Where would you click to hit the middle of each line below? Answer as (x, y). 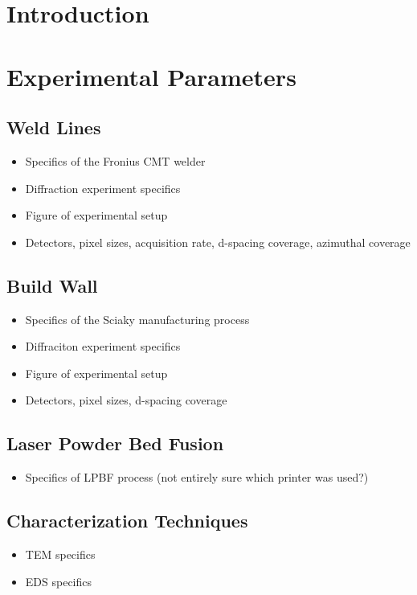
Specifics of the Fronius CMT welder (115, 160)
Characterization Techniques (127, 521)
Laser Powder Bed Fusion (115, 443)
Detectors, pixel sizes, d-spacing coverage (126, 400)
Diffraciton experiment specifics (103, 346)
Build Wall (52, 285)
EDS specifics (59, 581)
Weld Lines (54, 127)
